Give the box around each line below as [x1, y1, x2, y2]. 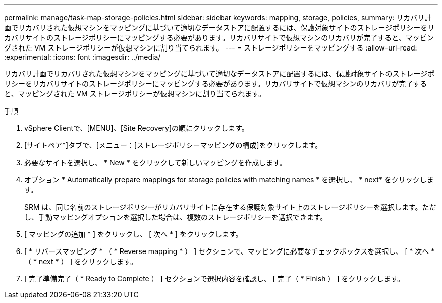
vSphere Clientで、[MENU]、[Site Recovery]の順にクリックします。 [24, 124, 249, 132]
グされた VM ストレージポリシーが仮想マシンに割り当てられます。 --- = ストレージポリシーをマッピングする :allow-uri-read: [4, 43, 417, 52]
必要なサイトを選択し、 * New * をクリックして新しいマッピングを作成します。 [24, 158, 287, 167]
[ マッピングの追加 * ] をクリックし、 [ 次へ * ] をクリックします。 [24, 230, 243, 238]
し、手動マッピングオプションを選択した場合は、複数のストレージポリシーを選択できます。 [24, 213, 327, 221]
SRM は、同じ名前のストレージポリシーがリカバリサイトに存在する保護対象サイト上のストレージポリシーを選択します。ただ [24, 203, 436, 211]
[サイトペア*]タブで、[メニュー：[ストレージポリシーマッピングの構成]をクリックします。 [24, 141, 322, 149]
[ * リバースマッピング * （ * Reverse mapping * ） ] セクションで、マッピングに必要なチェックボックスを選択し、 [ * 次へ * [24, 247, 435, 256]
